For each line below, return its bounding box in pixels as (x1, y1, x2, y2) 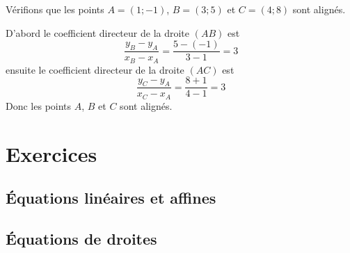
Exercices (6, 139, 97, 168)
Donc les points (6, 98, 72, 113)
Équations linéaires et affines (6, 187, 216, 209)
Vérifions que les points (6, 2, 104, 16)
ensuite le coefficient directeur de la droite (6, 62, 184, 76)
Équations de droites (6, 227, 157, 249)
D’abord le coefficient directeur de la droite (6, 25, 190, 40)
